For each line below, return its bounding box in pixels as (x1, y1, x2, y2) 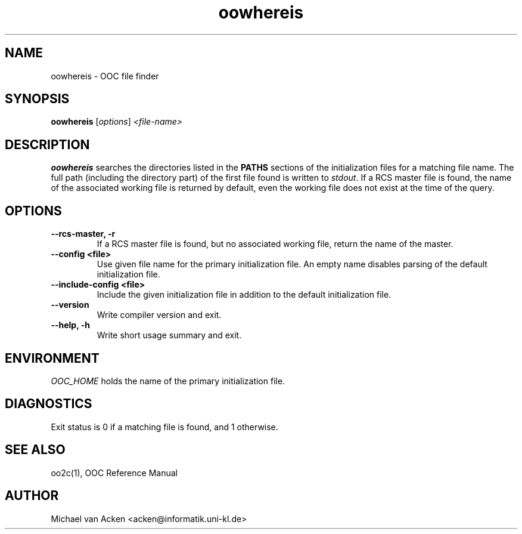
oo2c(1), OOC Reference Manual (51, 467, 178, 478)
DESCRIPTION (5, 137, 90, 152)
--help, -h (51, 320, 90, 331)
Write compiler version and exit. (97, 310, 222, 320)
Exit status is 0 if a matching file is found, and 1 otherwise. (51, 421, 278, 432)
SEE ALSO (5, 442, 66, 458)
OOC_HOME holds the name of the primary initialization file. (51, 375, 285, 386)
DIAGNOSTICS (5, 396, 92, 412)
